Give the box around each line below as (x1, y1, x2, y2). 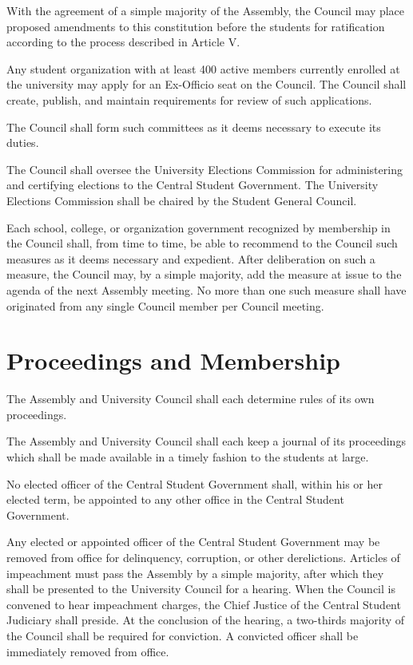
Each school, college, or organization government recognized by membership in (6, 219, 391, 236)
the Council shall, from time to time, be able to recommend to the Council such (6, 235, 398, 251)
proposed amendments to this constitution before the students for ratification (6, 18, 385, 34)
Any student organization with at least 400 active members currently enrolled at (6, 60, 400, 77)
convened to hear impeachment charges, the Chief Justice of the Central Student (6, 596, 401, 612)
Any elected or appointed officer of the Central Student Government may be (6, 533, 380, 550)
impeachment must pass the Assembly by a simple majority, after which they (6, 564, 384, 581)
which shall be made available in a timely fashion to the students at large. (6, 449, 369, 465)
